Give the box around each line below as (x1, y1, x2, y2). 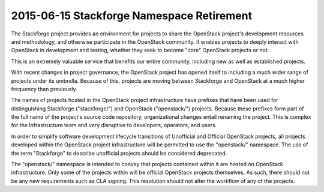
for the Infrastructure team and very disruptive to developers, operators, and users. (11, 122, 217, 129)
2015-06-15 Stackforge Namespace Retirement (11, 9, 252, 22)
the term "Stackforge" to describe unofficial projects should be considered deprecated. (11, 149, 227, 157)
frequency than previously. (11, 85, 77, 92)
